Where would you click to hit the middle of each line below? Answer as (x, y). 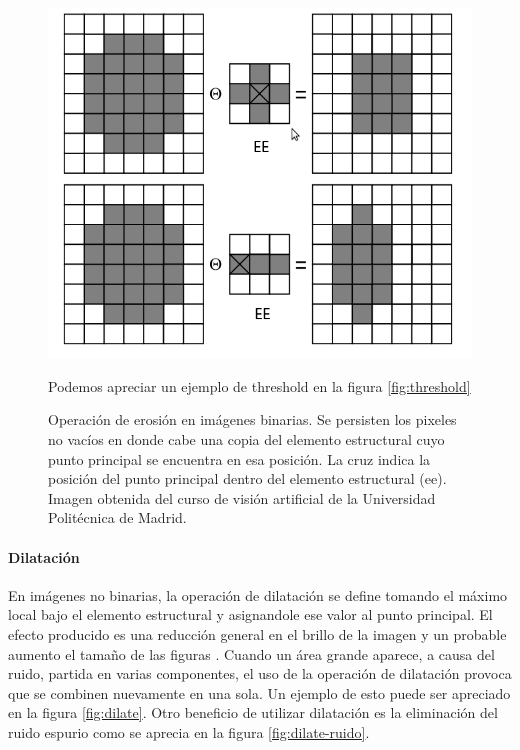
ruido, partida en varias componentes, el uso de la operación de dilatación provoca (260, 673)
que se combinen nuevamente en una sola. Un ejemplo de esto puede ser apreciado (259, 692)
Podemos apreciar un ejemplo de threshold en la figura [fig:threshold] (259, 385)
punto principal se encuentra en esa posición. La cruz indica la (239, 458)
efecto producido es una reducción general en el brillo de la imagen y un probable (257, 633)
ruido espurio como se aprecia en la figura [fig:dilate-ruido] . (189, 731)
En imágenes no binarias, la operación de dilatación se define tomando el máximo (258, 594)
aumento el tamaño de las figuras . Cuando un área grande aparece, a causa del (251, 653)
